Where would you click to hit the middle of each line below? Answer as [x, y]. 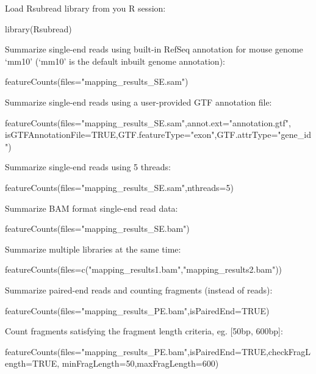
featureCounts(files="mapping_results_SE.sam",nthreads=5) [119, 187]
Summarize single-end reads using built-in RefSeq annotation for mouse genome [154, 49]
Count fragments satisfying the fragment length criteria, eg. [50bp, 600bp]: [144, 331]
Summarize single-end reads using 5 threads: [88, 167]
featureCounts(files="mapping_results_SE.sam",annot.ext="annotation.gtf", [148, 122]
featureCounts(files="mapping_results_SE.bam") [97, 228]
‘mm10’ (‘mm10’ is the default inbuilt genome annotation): [115, 61]
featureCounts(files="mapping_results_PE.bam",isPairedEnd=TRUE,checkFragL [158, 351]
